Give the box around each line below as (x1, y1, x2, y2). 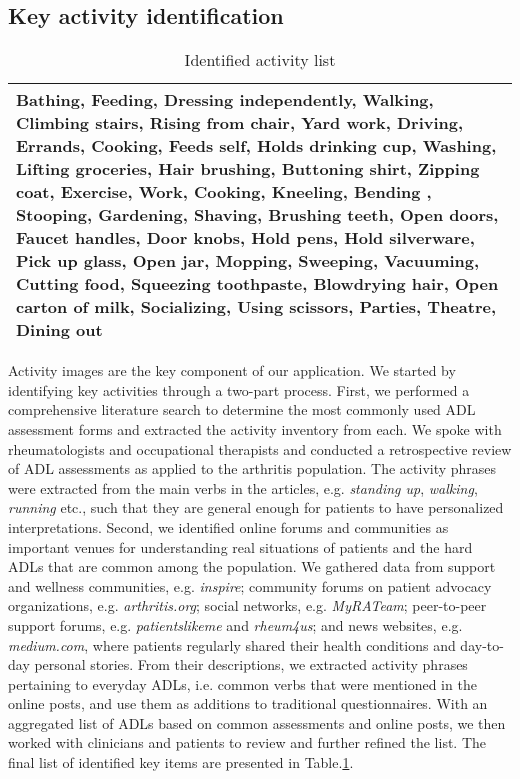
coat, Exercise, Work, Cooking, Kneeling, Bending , (16, 180, 432, 204)
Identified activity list (184, 48, 336, 72)
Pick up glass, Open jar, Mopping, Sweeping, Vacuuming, (16, 249, 480, 273)
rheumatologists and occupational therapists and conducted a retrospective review (8, 438, 512, 459)
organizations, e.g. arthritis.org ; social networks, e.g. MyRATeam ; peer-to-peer (8, 595, 487, 616)
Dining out (16, 318, 103, 342)
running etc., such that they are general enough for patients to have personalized (8, 497, 504, 518)
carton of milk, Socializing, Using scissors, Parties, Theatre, (16, 295, 497, 319)
